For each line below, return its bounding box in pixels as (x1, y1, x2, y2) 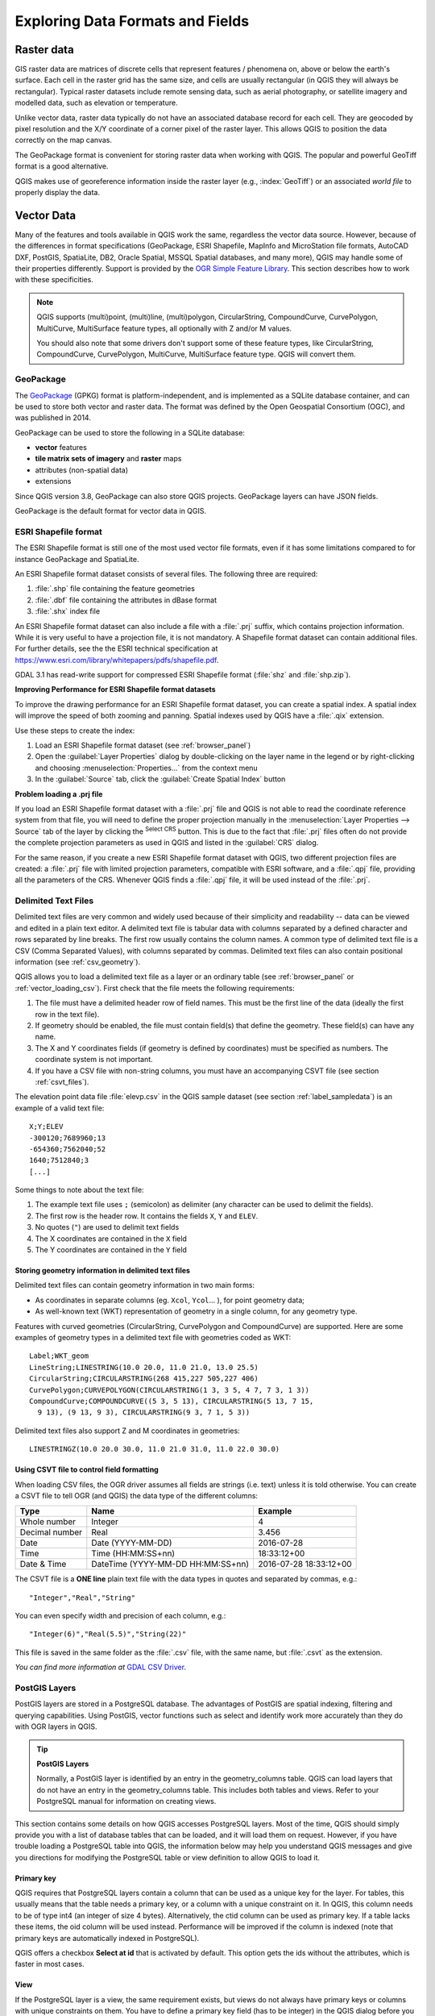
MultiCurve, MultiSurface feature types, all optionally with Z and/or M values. (36, 323, 292, 333)
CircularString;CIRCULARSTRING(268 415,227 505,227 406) (29, 1374, 259, 1383)
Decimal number (19, 1527, 83, 1538)
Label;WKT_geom (29, 1352, 89, 1360)
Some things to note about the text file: (14, 1185, 144, 1195)
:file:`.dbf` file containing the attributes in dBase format (35, 595, 217, 605)
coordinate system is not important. (35, 1055, 153, 1064)
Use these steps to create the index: (14, 726, 135, 735)
